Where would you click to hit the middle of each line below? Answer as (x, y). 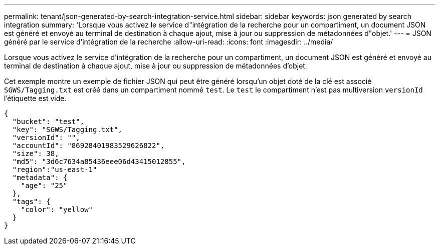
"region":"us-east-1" (55, 169)
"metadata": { (40, 177)
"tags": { (31, 201)
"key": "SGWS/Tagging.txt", (67, 129)
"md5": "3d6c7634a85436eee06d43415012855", (99, 161)
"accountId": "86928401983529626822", (88, 145)
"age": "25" (44, 185)
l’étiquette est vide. (35, 98)
